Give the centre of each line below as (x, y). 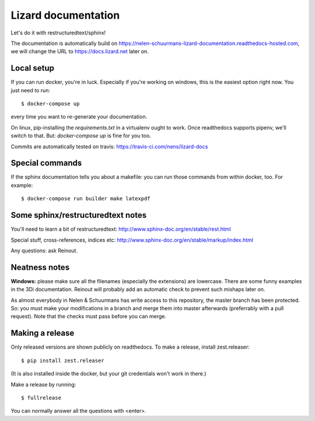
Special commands (46, 163)
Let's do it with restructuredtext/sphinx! (58, 33)
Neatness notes (40, 267)
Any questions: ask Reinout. (44, 250)
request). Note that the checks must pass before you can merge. (88, 316)
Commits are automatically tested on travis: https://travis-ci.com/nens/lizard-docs (109, 147)
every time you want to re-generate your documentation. (79, 117)
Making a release (43, 333)
